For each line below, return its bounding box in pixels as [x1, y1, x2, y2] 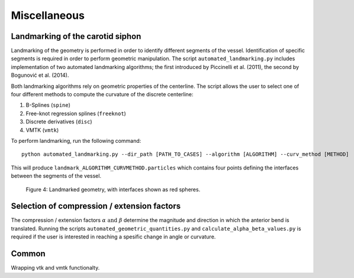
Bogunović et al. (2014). [11, 71, 69, 79]
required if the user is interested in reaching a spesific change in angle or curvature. [11, 233, 216, 240]
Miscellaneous [11, 9, 85, 22]
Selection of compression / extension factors [11, 201, 181, 211]
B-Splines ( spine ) [25, 102, 71, 109]
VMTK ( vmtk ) [25, 126, 59, 133]
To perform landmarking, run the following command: [11, 137, 141, 144]
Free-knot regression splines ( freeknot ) [25, 110, 127, 117]
